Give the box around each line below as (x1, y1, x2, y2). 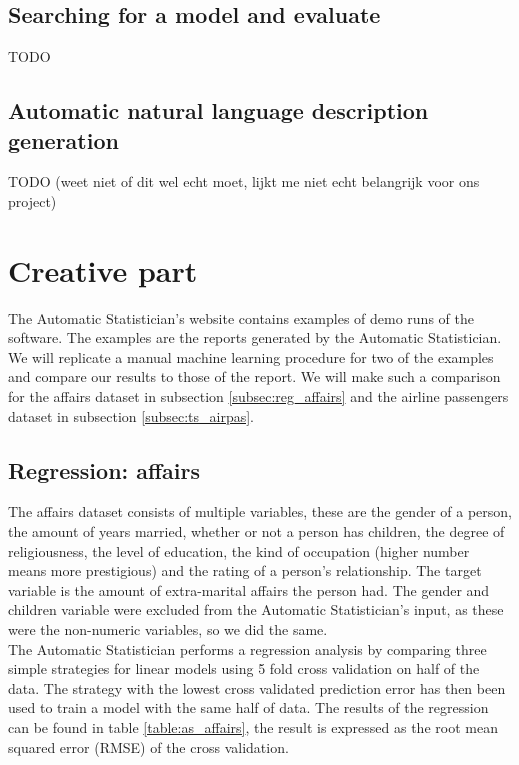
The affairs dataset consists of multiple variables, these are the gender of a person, (8, 501, 512, 522)
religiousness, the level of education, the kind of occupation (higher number (8, 540, 470, 561)
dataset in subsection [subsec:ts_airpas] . (8, 405, 254, 426)
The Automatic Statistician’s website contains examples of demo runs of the (8, 307, 474, 328)
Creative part (8, 249, 198, 290)
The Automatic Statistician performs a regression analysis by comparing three (8, 638, 487, 659)
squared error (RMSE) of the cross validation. (8, 736, 289, 757)
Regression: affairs (8, 454, 201, 485)
